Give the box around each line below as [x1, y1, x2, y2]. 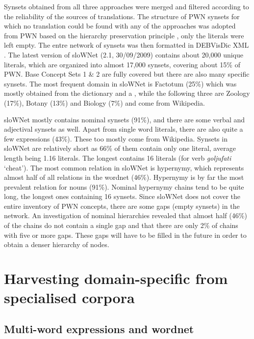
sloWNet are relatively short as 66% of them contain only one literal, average [4, 143, 236, 153]
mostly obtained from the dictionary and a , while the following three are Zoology [4, 88, 250, 98]
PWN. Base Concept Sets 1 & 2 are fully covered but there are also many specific [4, 69, 250, 79]
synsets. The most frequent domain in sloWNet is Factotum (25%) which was [4, 78, 237, 88]
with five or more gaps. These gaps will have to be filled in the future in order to [4, 229, 247, 240]
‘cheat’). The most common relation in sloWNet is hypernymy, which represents [4, 162, 244, 172]
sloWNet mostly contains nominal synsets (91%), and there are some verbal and [4, 114, 245, 124]
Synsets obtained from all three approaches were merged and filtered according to [4, 1, 249, 11]
